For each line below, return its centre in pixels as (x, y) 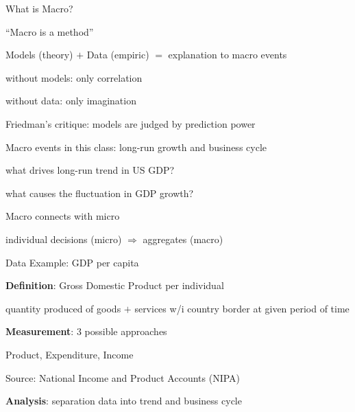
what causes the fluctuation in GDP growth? (100, 193)
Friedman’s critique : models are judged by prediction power (131, 123)
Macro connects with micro (63, 216)
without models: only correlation (74, 77)
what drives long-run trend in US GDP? (90, 170)
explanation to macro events (228, 55)
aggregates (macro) (183, 239)
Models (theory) (39, 55)
